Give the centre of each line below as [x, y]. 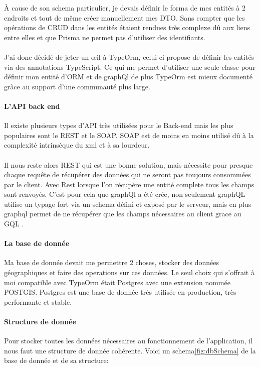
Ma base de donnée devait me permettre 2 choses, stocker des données [112, 262]
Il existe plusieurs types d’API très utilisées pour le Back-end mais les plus [119, 125]
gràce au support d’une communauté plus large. [77, 86]
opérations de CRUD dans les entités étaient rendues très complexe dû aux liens [127, 27]
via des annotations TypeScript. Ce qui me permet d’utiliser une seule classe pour [130, 67]
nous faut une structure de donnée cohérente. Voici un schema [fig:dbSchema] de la [130, 350]
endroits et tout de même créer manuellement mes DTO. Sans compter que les [124, 17]
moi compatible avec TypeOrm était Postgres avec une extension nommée [117, 282]
